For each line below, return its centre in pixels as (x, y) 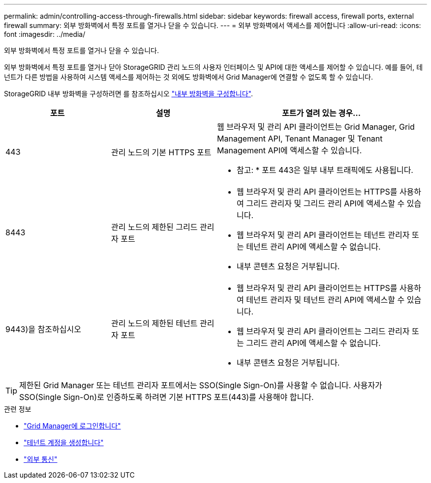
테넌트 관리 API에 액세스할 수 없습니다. (313, 247)
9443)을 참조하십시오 (43, 329)
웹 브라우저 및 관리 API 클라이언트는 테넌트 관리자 (323, 235)
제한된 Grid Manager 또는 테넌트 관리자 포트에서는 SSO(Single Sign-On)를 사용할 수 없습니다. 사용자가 (201, 385)
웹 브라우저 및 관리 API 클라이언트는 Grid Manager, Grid (316, 127)
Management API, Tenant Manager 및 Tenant (300, 139)
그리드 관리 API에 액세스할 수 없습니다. (313, 343)
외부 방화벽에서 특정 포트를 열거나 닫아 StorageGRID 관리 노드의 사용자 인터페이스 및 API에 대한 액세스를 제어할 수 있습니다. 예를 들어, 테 (214, 67)
